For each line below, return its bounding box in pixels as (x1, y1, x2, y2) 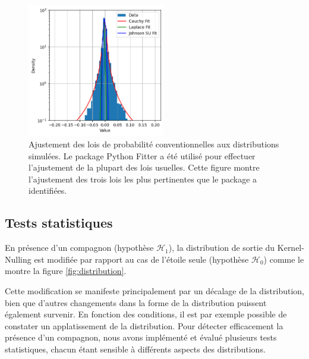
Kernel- (277, 241, 304, 254)
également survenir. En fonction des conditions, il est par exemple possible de (5, 308, 287, 320)
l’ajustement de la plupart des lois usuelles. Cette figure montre (29, 161, 260, 174)
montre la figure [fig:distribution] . (5, 264, 127, 277)
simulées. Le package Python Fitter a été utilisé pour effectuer (29, 149, 256, 162)
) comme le (263, 253, 304, 265)
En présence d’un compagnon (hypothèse (5, 241, 154, 254)
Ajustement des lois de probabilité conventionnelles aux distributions (29, 138, 279, 150)
